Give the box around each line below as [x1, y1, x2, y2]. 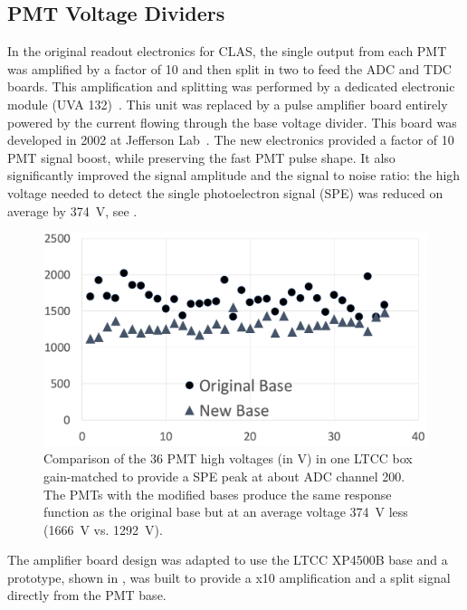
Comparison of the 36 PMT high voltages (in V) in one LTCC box [43, 449, 413, 468]
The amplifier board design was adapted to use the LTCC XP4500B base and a [7, 550, 448, 569]
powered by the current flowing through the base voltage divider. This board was [7, 112, 457, 131]
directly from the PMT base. [7, 586, 167, 605]
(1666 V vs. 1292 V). [43, 519, 163, 539]
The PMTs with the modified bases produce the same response [43, 484, 392, 503]
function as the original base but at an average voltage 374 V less [43, 502, 408, 521]
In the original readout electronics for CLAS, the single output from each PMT [7, 42, 447, 61]
